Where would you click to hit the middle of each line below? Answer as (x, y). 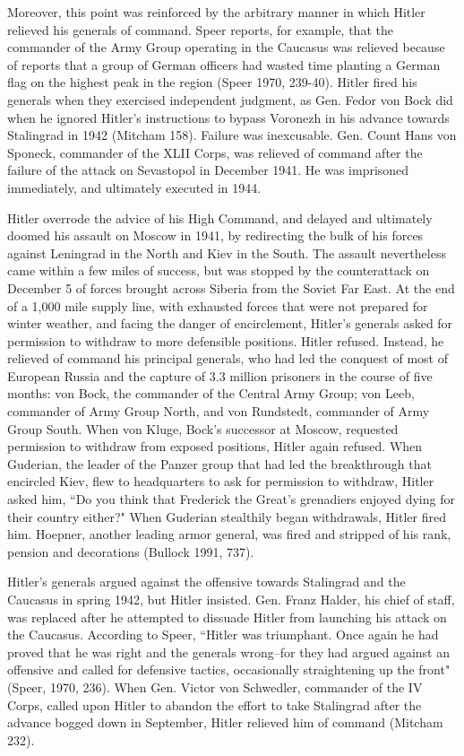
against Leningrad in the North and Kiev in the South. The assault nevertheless (227, 252)
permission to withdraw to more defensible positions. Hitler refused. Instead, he (226, 340)
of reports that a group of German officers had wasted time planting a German (224, 64)
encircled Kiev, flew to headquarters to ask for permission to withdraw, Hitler (221, 481)
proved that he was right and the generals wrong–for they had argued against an (228, 652)
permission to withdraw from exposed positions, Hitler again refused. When (215, 446)
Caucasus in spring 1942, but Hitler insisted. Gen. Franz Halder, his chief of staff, (231, 599)
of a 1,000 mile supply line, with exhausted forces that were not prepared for (218, 305)
